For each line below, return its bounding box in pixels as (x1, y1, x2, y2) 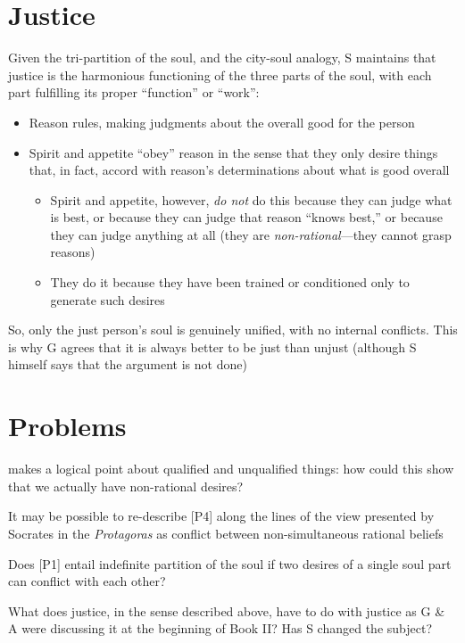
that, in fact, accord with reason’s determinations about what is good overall (29, 161, 450, 179)
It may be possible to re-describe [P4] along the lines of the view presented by (8, 507, 435, 525)
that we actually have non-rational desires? (8, 476, 244, 495)
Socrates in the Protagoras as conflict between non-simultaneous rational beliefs (8, 523, 444, 542)
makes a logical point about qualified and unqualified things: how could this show (8, 459, 454, 478)
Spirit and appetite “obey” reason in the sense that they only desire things (29, 143, 438, 161)
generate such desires (50, 290, 165, 309)
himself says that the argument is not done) (8, 355, 247, 374)
